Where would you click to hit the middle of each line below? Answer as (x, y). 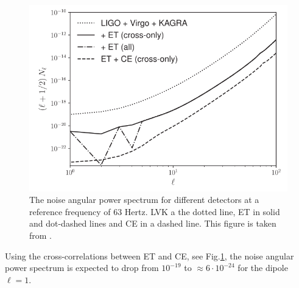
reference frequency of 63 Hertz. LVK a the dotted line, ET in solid (155, 211)
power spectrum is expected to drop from (82, 268)
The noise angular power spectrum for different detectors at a (144, 200)
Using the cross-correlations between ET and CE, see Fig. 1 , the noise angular (149, 255)
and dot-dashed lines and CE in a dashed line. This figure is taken (153, 223)
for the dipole (263, 268)
